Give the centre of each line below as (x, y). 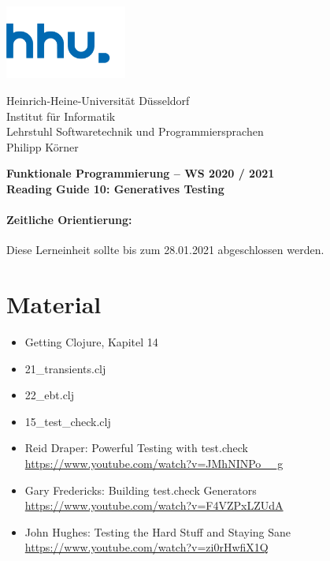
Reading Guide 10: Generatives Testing (115, 188)
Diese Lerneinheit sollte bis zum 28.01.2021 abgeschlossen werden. (165, 250)
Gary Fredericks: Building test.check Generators (141, 490)
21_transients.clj (65, 368)
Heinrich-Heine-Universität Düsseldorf (98, 100)
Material (54, 304)
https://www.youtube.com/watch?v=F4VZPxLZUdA (154, 505)
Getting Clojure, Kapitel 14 (91, 341)
